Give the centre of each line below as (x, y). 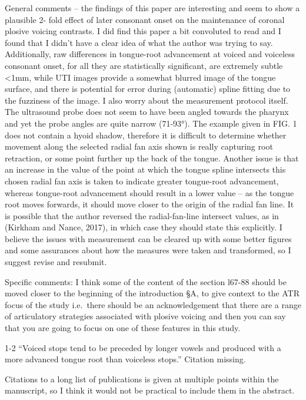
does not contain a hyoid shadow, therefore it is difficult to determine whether (146, 135)
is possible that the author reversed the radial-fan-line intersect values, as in (142, 215)
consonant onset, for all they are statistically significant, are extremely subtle (144, 65)
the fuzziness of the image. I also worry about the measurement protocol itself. (147, 100)
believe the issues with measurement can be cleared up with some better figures (148, 238)
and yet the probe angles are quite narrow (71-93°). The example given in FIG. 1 (151, 123)
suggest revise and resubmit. (56, 262)
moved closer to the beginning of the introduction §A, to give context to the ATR (152, 293)
